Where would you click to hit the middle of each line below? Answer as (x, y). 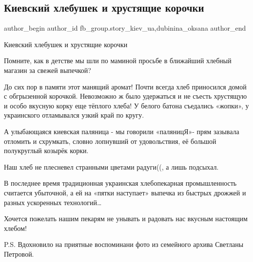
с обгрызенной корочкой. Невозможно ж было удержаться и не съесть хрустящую (126, 96)
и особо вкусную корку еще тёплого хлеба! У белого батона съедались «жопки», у (126, 105)
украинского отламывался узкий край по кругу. (74, 115)
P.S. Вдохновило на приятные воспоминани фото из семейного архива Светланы (124, 244)
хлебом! (15, 228)
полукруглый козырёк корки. (46, 150)
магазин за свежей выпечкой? (48, 70)
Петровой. (19, 253)
